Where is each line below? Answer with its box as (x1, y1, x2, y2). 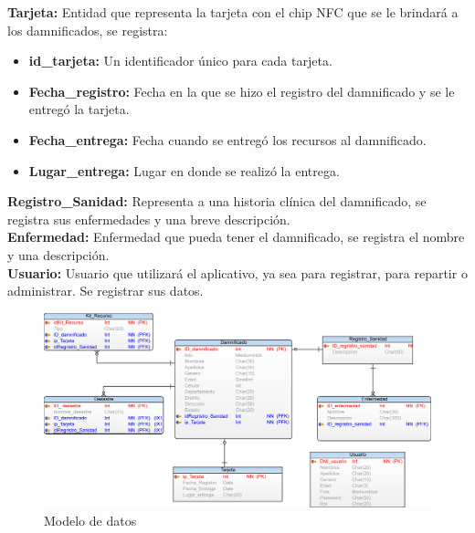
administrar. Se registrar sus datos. (7, 281, 204, 300)
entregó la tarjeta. (28, 99, 130, 119)
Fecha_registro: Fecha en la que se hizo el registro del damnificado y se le (28, 81, 455, 100)
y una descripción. (7, 245, 110, 264)
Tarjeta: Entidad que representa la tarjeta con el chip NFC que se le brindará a (7, 3, 459, 21)
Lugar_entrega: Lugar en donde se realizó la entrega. (28, 161, 340, 180)
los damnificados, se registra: (7, 20, 168, 39)
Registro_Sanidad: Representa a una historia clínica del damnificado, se (7, 192, 427, 211)
